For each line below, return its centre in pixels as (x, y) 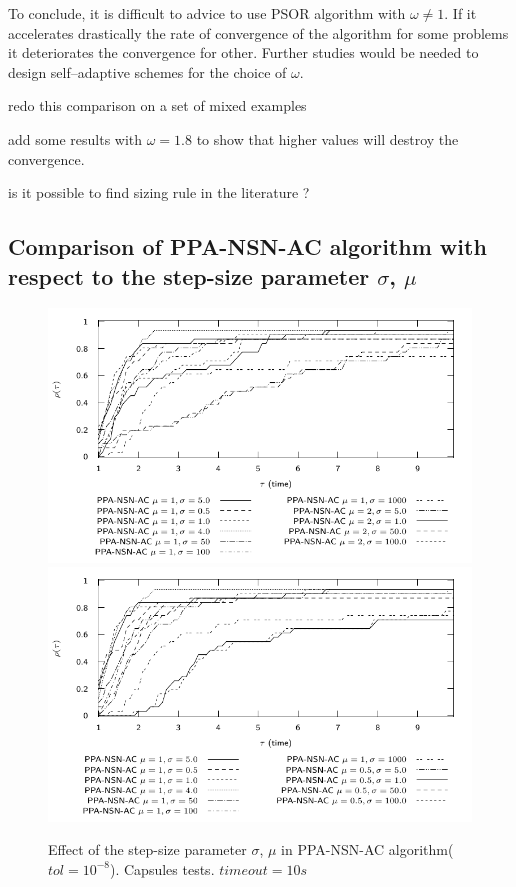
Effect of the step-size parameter (147, 849)
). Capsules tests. (162, 868)
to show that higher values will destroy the (327, 138)
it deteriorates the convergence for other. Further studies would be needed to (243, 52)
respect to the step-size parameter (189, 275)
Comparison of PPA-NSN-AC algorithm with (247, 246)
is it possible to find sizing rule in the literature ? (159, 192)
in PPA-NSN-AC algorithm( (367, 849)
